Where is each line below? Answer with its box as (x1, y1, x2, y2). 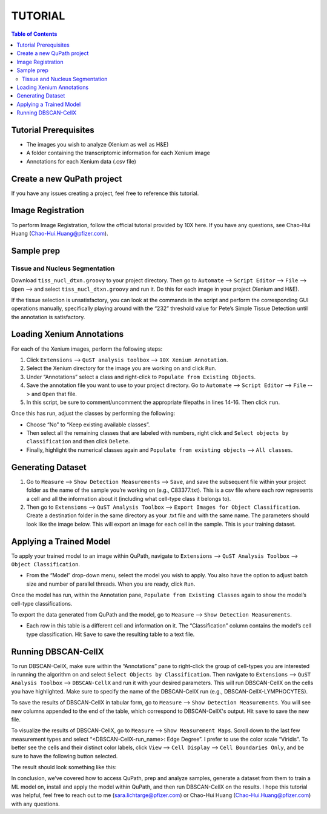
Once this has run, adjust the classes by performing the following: (11, 409, 176, 417)
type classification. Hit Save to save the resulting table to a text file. (26, 630, 195, 638)
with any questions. (11, 800, 60, 807)
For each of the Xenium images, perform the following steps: (11, 345, 163, 352)
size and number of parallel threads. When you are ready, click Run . (26, 580, 196, 587)
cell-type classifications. (11, 600, 73, 607)
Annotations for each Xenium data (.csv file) (26, 157, 136, 165)
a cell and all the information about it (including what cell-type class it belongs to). (26, 495, 231, 502)
